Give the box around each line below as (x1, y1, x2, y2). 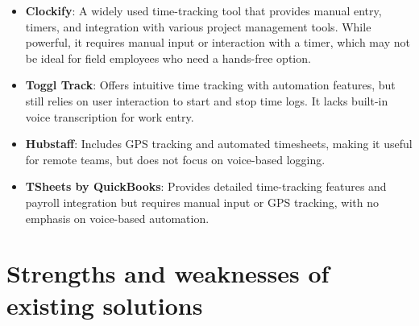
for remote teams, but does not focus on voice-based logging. (25, 151, 326, 167)
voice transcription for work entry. (25, 108, 194, 125)
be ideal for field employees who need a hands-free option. (25, 49, 311, 66)
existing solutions (6, 288, 203, 321)
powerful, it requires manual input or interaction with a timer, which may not (25, 34, 410, 51)
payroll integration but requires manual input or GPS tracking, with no (25, 193, 379, 210)
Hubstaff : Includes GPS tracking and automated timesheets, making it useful (25, 135, 413, 152)
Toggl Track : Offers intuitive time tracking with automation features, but (25, 76, 396, 93)
